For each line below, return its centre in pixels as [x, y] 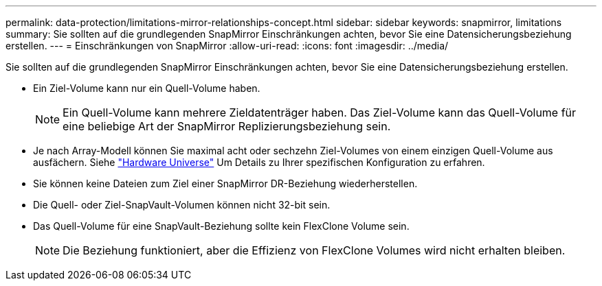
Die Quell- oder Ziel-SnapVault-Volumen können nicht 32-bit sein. [182, 205]
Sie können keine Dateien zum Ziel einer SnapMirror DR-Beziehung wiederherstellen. [225, 183]
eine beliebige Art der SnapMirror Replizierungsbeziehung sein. [227, 126]
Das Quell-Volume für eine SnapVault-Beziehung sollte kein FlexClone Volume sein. [221, 226]
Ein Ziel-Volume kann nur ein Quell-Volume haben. [147, 88]
